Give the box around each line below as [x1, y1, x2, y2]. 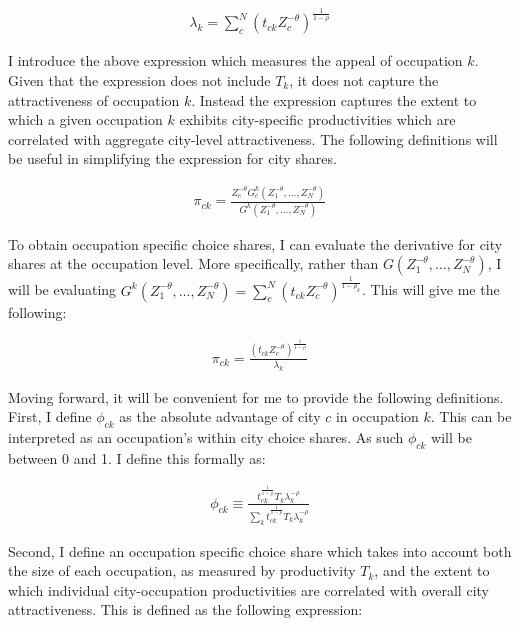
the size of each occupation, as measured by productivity [8, 560, 356, 581]
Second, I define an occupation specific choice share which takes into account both [8, 540, 512, 561]
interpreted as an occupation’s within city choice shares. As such [8, 426, 404, 447]
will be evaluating [8, 279, 117, 300]
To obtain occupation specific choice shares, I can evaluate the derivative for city [8, 233, 503, 254]
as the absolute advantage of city [119, 406, 321, 427]
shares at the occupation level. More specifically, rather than [8, 253, 379, 274]
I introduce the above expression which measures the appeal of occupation [8, 50, 463, 71]
